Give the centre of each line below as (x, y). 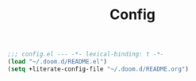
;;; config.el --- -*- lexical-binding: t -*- (86, 54)
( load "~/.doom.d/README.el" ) (58, 62)
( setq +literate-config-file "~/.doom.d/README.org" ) (98, 69)
